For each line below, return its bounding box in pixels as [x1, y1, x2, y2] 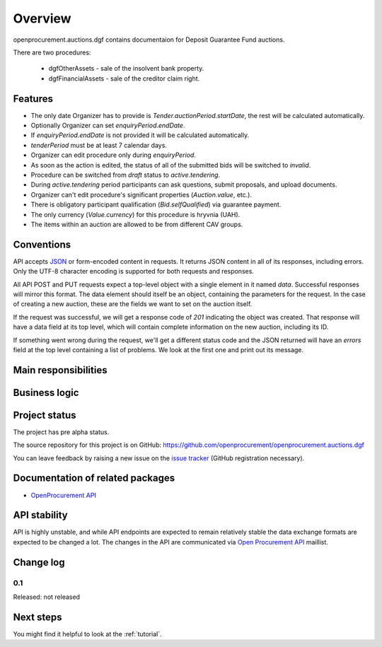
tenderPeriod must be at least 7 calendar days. [30, 141, 168, 149]
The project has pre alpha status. [13, 428, 110, 436]
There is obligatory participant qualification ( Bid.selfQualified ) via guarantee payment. [30, 200, 282, 209]
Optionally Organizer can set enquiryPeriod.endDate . [30, 121, 185, 130]
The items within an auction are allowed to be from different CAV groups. [30, 220, 243, 228]
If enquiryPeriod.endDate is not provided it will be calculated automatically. [30, 131, 250, 139]
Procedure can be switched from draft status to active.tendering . [30, 170, 221, 179]
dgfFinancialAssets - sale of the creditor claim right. [48, 74, 200, 83]
